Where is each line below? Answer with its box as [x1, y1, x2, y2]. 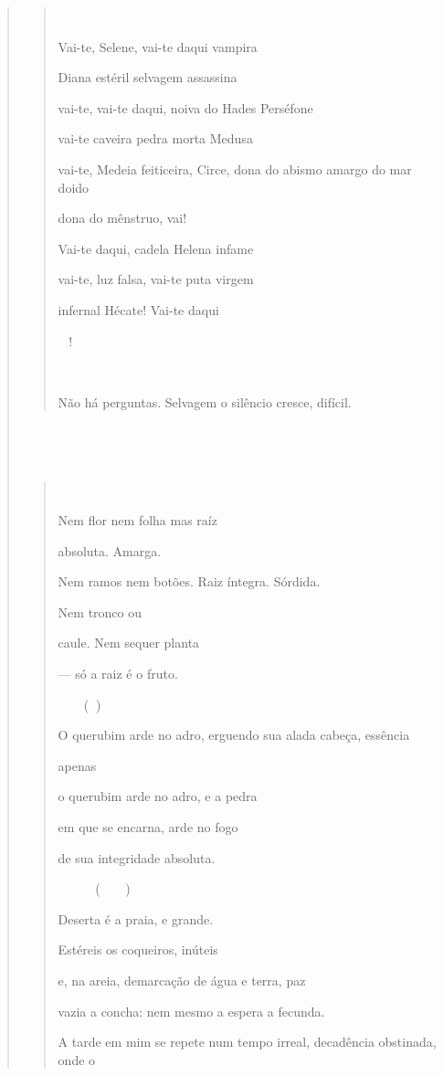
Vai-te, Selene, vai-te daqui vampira [58, 37, 258, 56]
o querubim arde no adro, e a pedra [58, 786, 258, 806]
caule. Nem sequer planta [58, 633, 200, 652]
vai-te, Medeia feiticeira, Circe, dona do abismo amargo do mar [58, 159, 412, 178]
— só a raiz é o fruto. [58, 664, 178, 683]
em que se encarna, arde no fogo [58, 818, 238, 837]
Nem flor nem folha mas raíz [58, 511, 217, 530]
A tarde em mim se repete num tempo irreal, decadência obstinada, [58, 1032, 437, 1051]
